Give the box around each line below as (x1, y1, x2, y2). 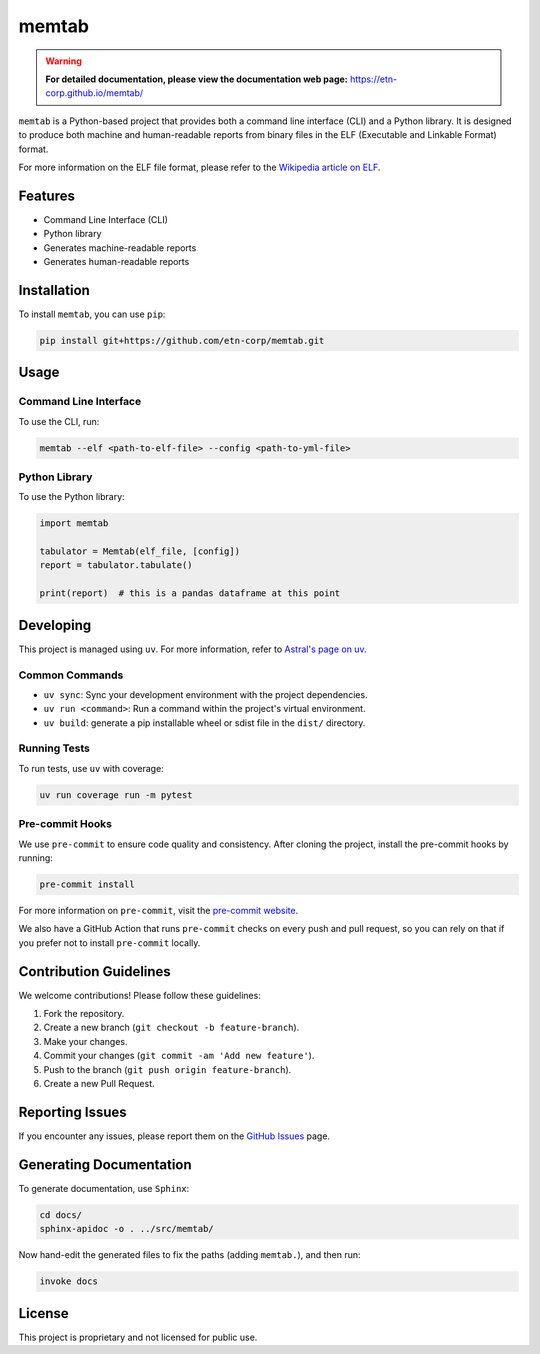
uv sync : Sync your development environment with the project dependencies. (43, 688, 369, 700)
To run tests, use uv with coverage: (18, 762, 164, 774)
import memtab (39, 518, 109, 529)
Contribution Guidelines (18, 963, 172, 980)
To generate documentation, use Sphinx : (18, 1182, 190, 1194)
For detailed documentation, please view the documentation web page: (45, 73, 349, 85)
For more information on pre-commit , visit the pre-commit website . (18, 904, 299, 916)
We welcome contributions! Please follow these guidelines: (18, 989, 262, 1001)
